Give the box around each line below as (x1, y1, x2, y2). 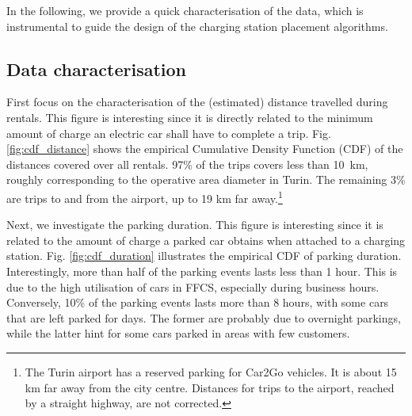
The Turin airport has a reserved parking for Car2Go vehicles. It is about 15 (25, 363, 397, 380)
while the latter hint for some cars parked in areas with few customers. (6, 325, 350, 342)
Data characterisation (6, 56, 187, 81)
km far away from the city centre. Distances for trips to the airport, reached (25, 379, 395, 395)
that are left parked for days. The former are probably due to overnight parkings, (6, 309, 401, 326)
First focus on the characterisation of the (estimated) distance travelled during (6, 94, 388, 110)
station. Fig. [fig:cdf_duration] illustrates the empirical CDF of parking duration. (6, 247, 402, 264)
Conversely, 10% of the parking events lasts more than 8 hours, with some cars (6, 294, 389, 311)
